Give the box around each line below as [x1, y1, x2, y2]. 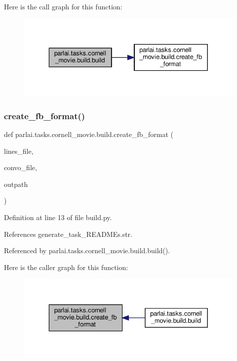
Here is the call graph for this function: [4, 1, 122, 11]
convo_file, [4, 162, 37, 173]
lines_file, [4, 145, 34, 156]
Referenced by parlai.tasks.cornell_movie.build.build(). [4, 245, 170, 256]
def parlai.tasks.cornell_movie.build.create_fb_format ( [4, 129, 173, 139]
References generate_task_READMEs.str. [4, 228, 132, 239]
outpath [4, 179, 28, 189]
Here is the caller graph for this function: [4, 262, 128, 272]
